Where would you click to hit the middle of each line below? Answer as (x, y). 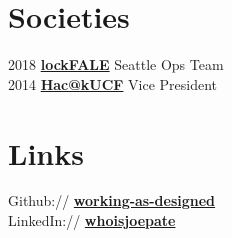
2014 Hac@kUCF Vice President (113, 83)
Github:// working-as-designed (112, 200)
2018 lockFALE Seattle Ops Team (116, 64)
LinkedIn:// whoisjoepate (92, 220)
